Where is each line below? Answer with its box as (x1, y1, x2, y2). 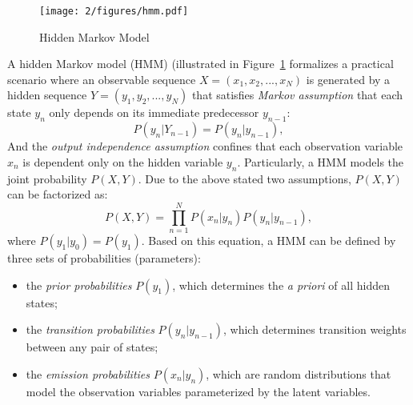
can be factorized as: (7, 186, 108, 202)
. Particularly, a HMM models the (237, 153, 404, 170)
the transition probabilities (26, 321, 154, 338)
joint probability (7, 170, 87, 186)
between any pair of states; (26, 339, 158, 355)
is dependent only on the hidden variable (22, 153, 223, 170)
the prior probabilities (26, 276, 132, 293)
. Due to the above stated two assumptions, (138, 170, 351, 186)
